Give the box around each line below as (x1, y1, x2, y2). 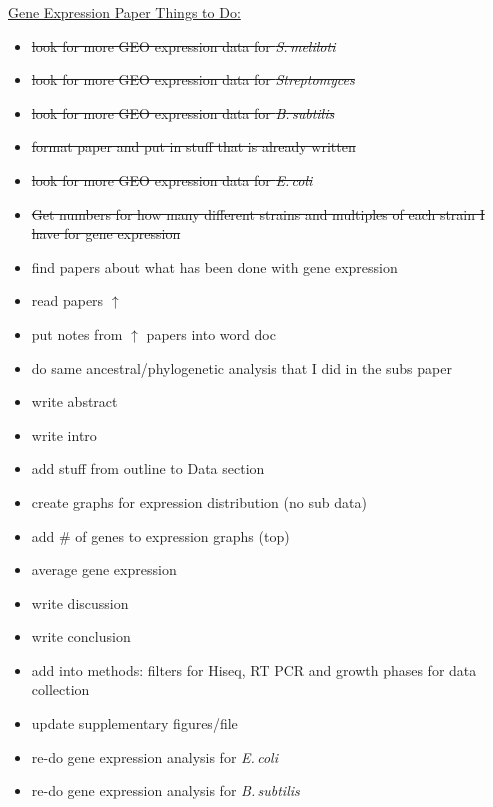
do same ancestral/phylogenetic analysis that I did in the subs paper (31, 357, 452, 378)
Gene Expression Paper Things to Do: (8, 2, 241, 22)
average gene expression (31, 559, 177, 580)
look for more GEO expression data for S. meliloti (31, 35, 336, 56)
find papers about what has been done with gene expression (31, 256, 398, 277)
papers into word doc (146, 323, 276, 344)
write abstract (31, 391, 118, 412)
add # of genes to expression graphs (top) (31, 525, 290, 546)
